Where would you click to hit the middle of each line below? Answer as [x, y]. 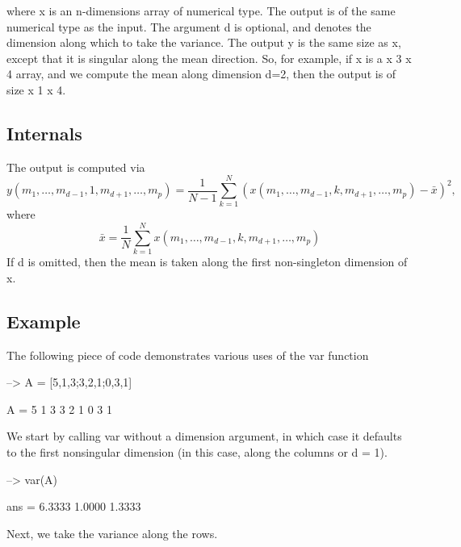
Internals [44, 133]
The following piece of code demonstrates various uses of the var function [188, 355]
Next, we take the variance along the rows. [112, 533]
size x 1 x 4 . [36, 89]
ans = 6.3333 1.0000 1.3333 [74, 506]
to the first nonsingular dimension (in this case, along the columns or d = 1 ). [197, 451]
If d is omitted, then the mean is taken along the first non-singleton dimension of [207, 262]
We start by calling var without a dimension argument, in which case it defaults [204, 436]
